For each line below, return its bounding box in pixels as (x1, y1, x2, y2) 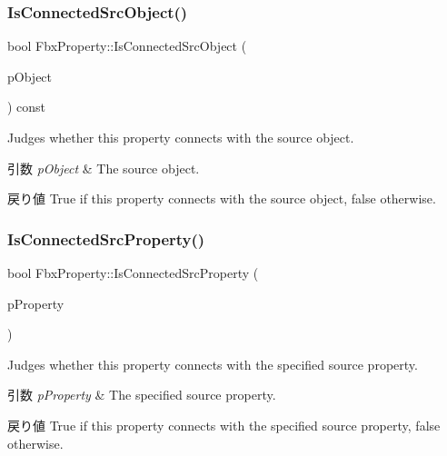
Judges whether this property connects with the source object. (7, 128, 354, 146)
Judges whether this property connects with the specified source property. (7, 354, 418, 373)
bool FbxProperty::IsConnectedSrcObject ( (7, 36, 247, 55)
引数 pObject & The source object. (7, 158, 200, 177)
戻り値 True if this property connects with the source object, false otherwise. (7, 189, 436, 208)
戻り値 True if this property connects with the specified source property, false (7, 415, 441, 434)
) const (7, 97, 46, 116)
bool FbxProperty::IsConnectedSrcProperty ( (7, 263, 259, 282)
